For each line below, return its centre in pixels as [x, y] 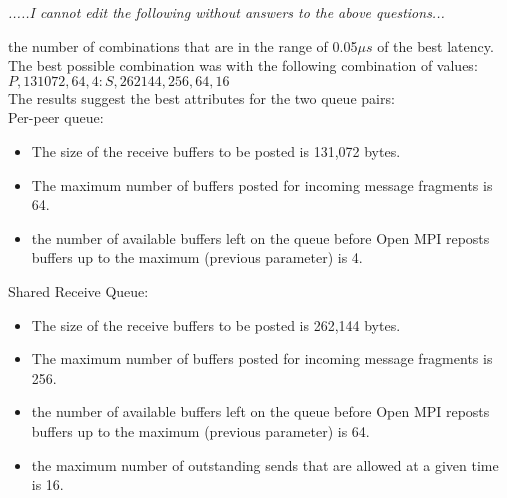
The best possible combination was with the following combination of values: [243, 65]
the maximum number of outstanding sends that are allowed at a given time [265, 464]
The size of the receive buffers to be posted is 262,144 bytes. [216, 324]
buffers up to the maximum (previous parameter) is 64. [200, 430]
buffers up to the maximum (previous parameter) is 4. [197, 257]
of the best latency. [435, 45]
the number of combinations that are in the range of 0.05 [183, 45]
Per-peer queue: [56, 117]
